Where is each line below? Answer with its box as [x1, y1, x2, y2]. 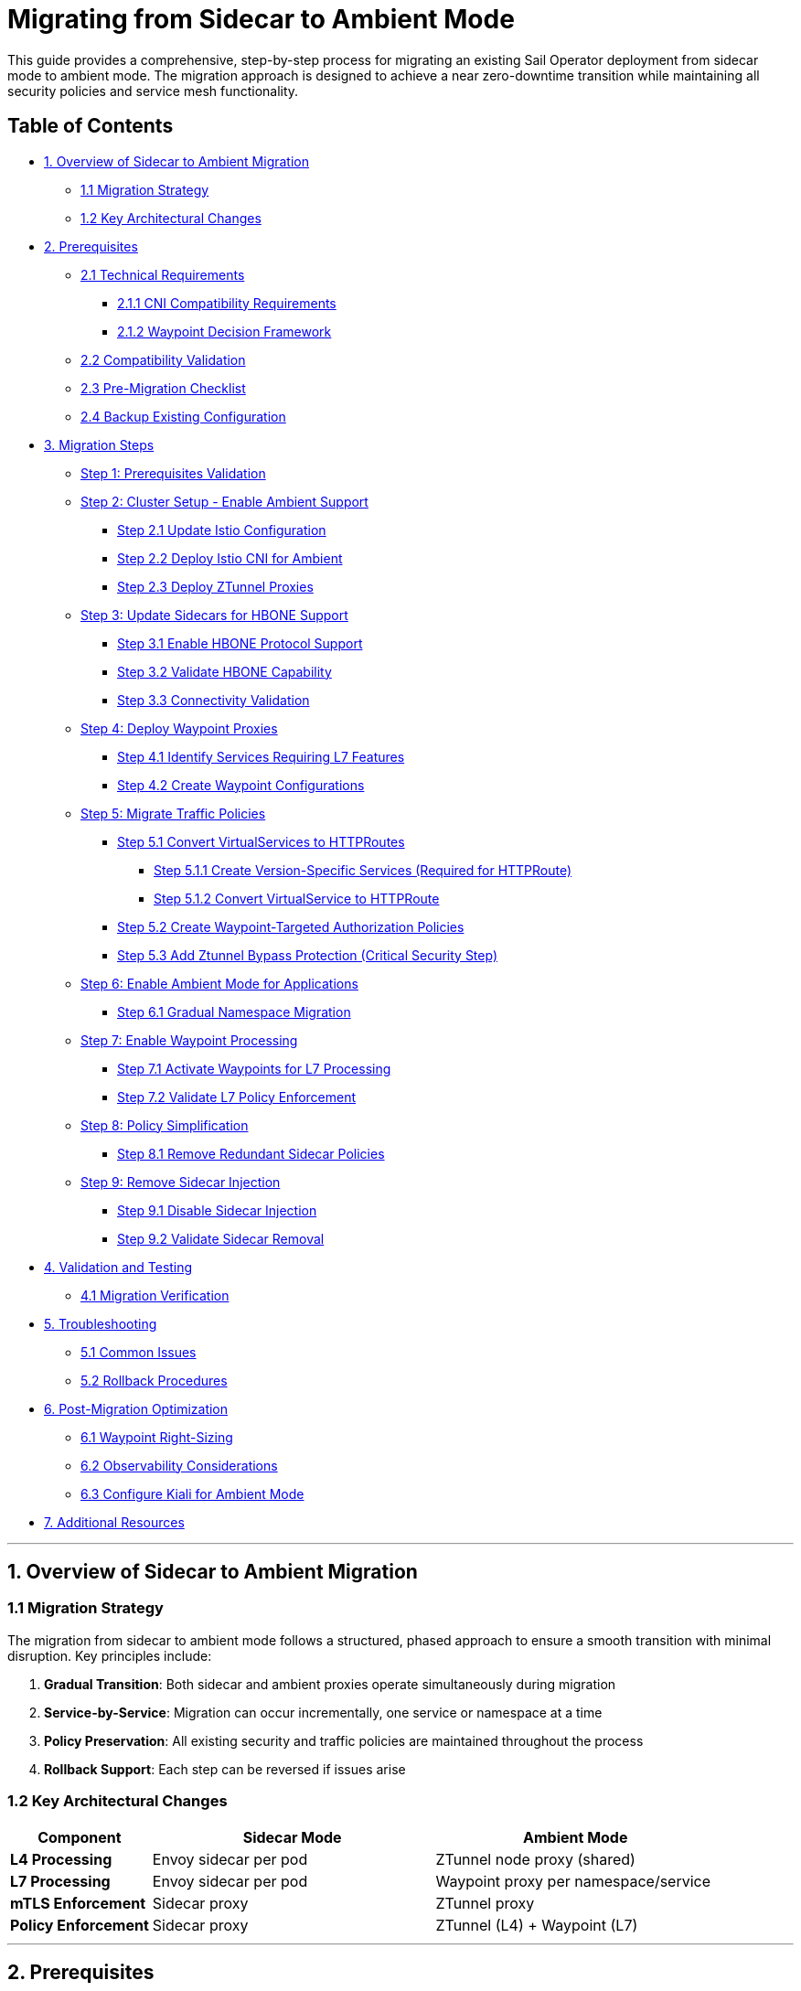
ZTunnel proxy [435, 1893, 535, 1912]
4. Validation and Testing [44, 1258, 193, 1275]
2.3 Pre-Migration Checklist [80, 380, 246, 396]
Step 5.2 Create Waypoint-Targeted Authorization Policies [117, 918, 465, 935]
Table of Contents [7, 114, 174, 138]
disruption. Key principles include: [7, 1647, 212, 1664]
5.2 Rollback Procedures [80, 1372, 228, 1388]
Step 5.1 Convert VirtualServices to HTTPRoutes [117, 833, 405, 850]
